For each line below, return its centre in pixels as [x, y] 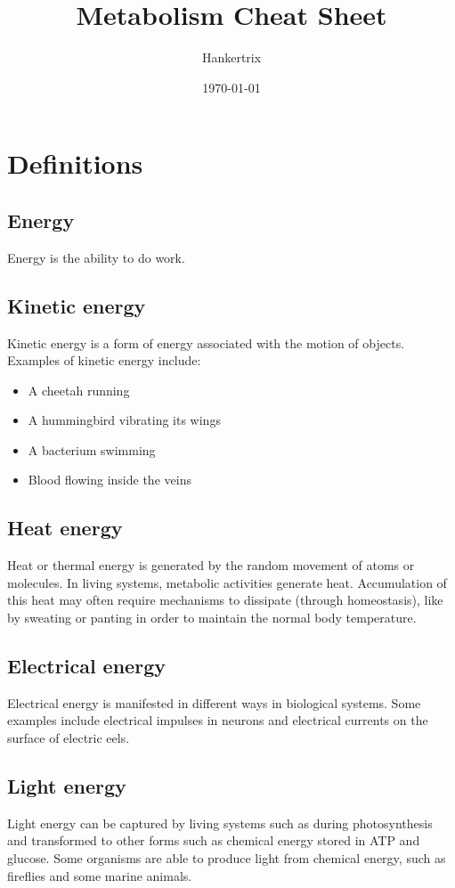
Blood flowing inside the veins [110, 480]
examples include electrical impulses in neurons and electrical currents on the [218, 720]
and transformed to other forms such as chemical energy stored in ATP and [214, 840]
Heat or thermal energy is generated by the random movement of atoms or [211, 565]
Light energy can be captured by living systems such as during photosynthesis [220, 823]
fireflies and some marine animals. [100, 875]
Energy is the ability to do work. [96, 257]
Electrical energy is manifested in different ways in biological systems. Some [214, 702]
